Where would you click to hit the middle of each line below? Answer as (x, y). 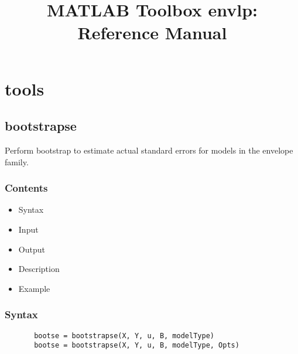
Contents (26, 188)
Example (34, 288)
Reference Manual (152, 33)
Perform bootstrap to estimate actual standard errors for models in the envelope (149, 150)
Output (32, 249)
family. (17, 161)
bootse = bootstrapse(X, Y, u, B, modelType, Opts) (137, 346)
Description (39, 269)
